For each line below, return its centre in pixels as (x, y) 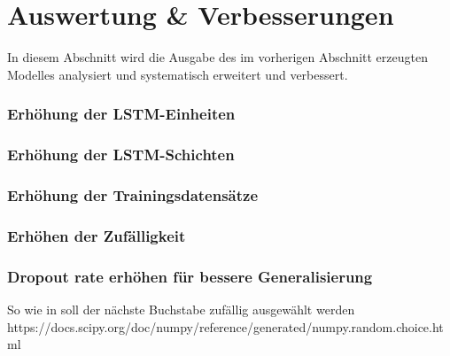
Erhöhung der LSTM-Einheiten (121, 114)
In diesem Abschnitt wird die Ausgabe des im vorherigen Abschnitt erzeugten (217, 57)
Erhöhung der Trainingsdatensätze (133, 194)
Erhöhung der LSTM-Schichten (121, 155)
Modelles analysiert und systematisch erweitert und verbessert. (178, 74)
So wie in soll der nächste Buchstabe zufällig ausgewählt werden (181, 309)
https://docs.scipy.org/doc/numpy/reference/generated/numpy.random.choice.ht (225, 326)
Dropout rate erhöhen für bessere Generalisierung (190, 276)
